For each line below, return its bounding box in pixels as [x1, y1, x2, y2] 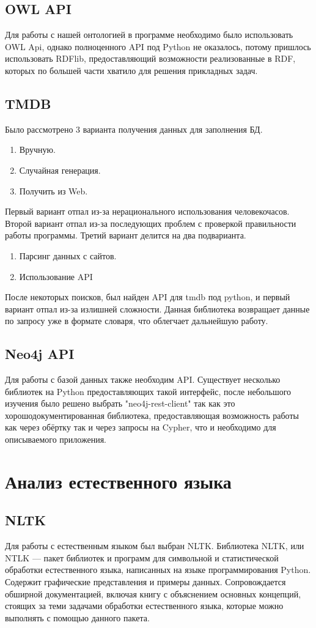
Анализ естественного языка [5, 468, 232, 493]
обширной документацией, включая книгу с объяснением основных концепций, [5, 587, 301, 600]
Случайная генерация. [19, 163, 101, 176]
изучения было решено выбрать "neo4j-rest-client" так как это [5, 397, 235, 410]
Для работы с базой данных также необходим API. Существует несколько [5, 373, 281, 386]
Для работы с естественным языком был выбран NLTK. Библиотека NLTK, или [5, 539, 304, 552]
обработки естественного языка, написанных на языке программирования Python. [5, 563, 311, 576]
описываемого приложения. [5, 433, 107, 446]
